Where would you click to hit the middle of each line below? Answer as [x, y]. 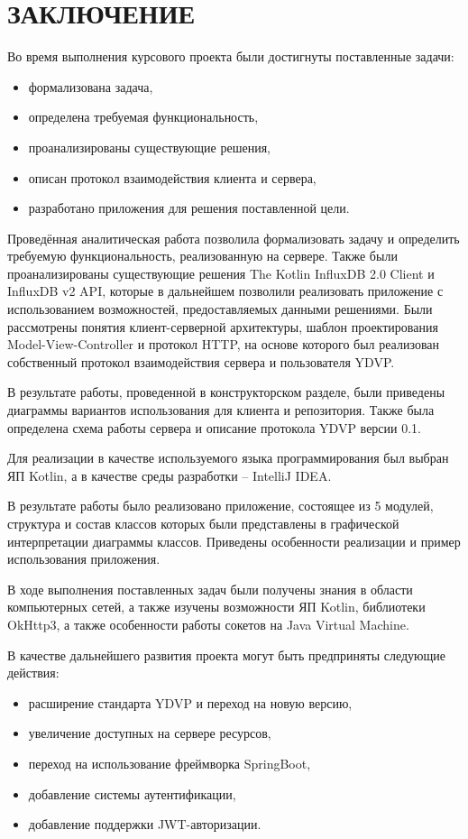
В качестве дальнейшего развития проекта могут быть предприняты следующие [226, 655]
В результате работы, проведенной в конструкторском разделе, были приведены [226, 392]
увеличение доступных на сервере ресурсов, [150, 733]
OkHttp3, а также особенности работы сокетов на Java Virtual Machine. [208, 624]
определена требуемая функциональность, [143, 117]
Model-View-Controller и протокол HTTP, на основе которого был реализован [224, 344]
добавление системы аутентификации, [132, 793]
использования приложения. [84, 559]
